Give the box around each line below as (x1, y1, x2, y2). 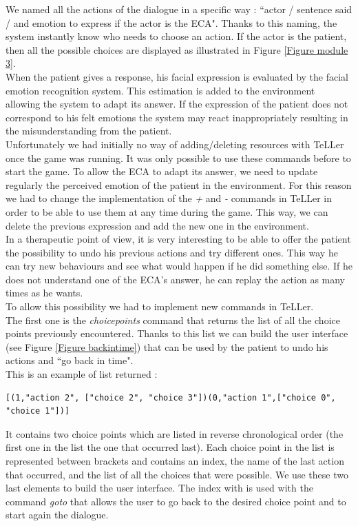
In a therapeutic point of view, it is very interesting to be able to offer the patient (6, 232, 351, 246)
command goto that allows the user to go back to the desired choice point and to (6, 494, 346, 508)
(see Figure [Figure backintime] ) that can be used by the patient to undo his (6, 339, 328, 354)
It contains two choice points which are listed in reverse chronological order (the (6, 426, 344, 441)
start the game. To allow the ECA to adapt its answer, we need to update (6, 164, 318, 179)
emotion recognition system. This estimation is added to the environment (6, 83, 315, 97)
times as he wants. (6, 285, 83, 300)
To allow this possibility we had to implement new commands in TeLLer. (6, 299, 314, 314)
